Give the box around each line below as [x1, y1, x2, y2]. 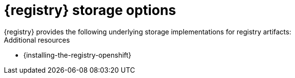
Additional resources [4, 35, 70, 44]
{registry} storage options [4, 2, 176, 18]
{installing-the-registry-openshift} [23, 50, 131, 59]
